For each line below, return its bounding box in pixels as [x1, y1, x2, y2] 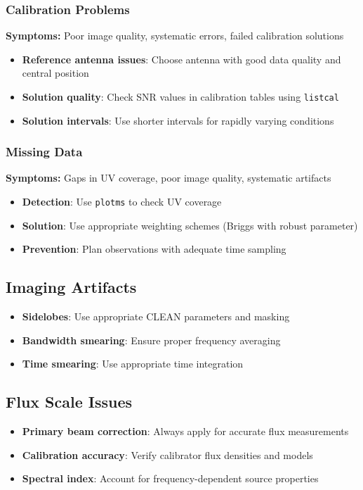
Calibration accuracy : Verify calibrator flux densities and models [22, 447, 313, 462]
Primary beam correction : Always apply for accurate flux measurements [22, 424, 349, 439]
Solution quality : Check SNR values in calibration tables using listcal [22, 89, 339, 103]
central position [22, 65, 89, 80]
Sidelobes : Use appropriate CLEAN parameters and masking [22, 309, 290, 324]
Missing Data [6, 143, 83, 161]
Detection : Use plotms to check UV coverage [22, 194, 222, 209]
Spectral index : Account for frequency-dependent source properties [22, 471, 319, 486]
